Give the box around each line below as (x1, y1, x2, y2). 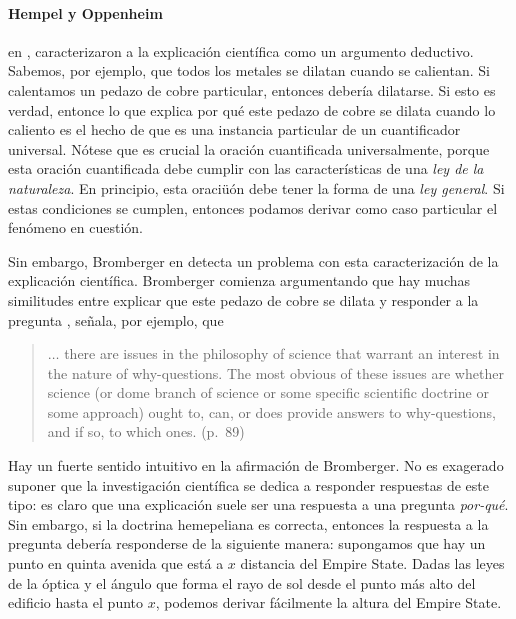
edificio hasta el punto (8, 592, 144, 613)
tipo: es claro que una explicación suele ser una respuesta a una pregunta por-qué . (8, 494, 509, 515)
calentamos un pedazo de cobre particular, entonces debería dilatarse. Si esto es (8, 79, 496, 100)
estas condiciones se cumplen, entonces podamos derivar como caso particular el (8, 197, 498, 218)
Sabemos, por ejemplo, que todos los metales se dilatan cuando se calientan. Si (8, 60, 490, 81)
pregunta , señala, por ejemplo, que (8, 309, 224, 330)
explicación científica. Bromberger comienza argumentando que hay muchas (8, 270, 471, 291)
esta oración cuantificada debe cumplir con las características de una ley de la (8, 158, 484, 179)
